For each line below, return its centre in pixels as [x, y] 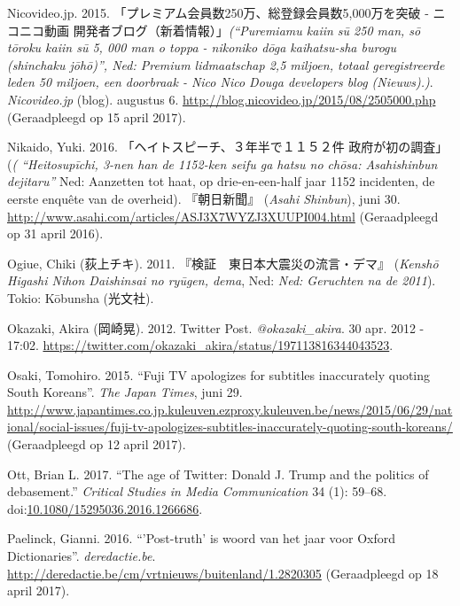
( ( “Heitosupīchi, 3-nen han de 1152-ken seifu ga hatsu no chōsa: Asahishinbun [222, 163]
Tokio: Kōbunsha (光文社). [81, 297]
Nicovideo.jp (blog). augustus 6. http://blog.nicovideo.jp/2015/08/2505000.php [222, 99]
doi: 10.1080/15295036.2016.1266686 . [105, 508]
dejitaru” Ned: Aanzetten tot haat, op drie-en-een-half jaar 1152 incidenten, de [221, 181]
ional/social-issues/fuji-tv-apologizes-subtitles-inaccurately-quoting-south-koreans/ [230, 427]
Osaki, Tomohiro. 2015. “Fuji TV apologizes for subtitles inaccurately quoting [219, 374]
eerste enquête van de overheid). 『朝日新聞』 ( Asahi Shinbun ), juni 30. [204, 198]
